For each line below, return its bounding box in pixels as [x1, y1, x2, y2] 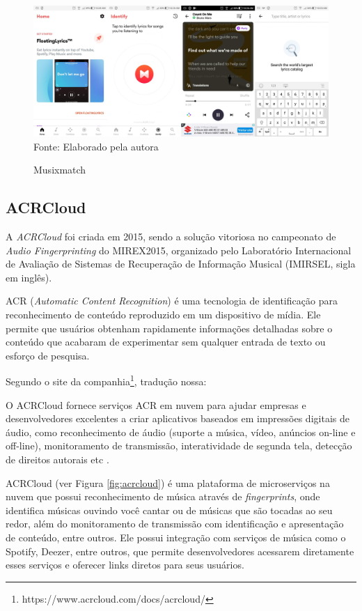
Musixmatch [33, 162, 86, 177]
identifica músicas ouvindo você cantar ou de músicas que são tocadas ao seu [6, 502, 333, 517]
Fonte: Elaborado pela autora [33, 139, 159, 153]
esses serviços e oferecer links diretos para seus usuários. [6, 557, 244, 572]
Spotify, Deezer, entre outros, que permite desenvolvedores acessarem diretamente [6, 543, 354, 558]
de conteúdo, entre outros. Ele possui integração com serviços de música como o [6, 529, 346, 544]
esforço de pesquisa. [6, 348, 90, 362]
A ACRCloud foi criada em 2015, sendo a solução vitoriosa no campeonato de [6, 229, 336, 243]
